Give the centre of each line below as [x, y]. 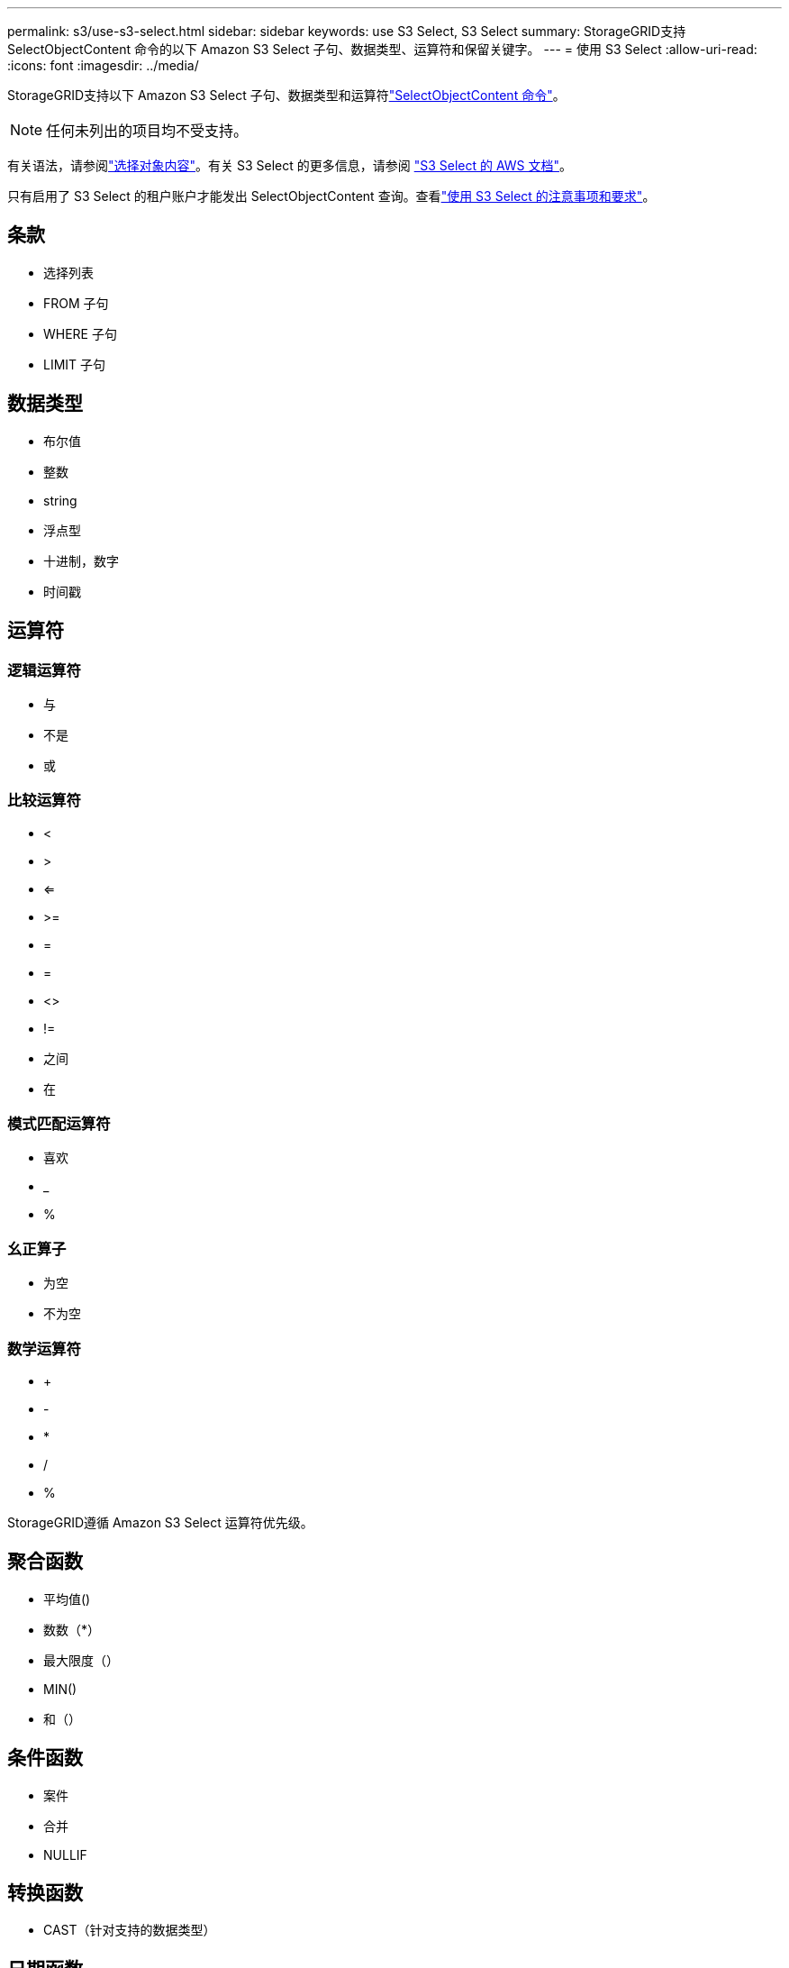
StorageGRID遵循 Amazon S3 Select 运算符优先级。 [160, 1522]
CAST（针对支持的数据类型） [130, 1930]
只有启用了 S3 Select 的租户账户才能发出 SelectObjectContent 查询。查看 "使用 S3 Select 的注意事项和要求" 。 [331, 196]
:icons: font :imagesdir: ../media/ [103, 65]
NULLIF [65, 1854]
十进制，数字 [81, 560]
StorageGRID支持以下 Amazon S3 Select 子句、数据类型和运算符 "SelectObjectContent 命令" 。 [286, 95]
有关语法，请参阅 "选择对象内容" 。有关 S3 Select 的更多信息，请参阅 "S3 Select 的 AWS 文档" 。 [290, 165]
